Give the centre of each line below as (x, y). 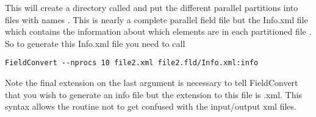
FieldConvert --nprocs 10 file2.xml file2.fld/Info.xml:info (132, 63)
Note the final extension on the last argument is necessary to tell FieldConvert (152, 83)
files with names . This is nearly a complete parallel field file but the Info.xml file (156, 19)
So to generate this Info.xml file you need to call (95, 43)
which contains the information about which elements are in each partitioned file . (158, 31)
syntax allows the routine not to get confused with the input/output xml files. (151, 106)
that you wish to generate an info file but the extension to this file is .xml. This (153, 94)
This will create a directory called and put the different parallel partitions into (152, 7)
